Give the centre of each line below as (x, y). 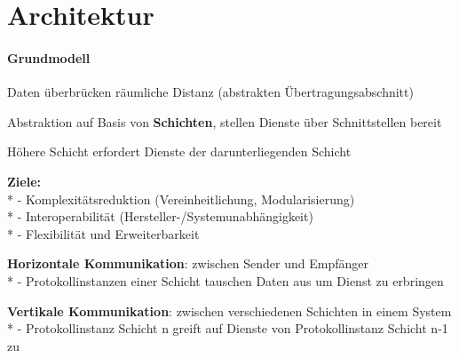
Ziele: (24, 181)
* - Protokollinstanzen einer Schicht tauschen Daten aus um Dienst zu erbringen (226, 280)
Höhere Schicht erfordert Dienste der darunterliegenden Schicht (179, 151)
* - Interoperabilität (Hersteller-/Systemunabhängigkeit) (160, 216)
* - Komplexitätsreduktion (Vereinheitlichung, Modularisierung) (181, 199)
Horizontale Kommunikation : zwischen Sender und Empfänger (188, 263)
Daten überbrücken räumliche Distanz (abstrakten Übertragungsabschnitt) (210, 92)
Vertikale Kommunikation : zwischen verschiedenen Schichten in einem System (229, 310)
